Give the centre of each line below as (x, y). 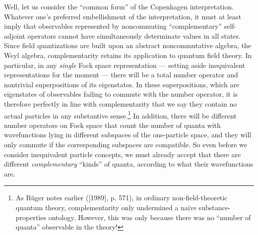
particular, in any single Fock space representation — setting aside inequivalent (125, 65)
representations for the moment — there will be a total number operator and (121, 75)
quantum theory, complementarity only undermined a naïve (106, 207)
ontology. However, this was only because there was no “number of (150, 217)
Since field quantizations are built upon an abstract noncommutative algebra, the (128, 45)
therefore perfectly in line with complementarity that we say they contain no (121, 103)
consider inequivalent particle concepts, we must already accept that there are (123, 154)
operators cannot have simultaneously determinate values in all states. (134, 35)
